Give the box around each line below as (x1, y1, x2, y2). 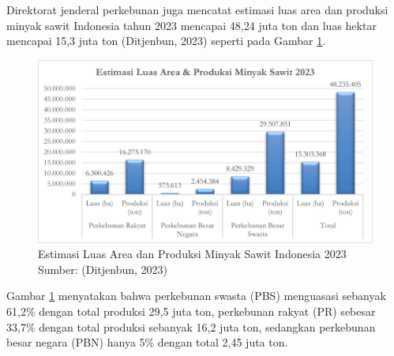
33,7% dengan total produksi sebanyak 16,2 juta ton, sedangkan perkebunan (6, 318, 376, 335)
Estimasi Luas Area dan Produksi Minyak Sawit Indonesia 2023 (38, 245, 347, 262)
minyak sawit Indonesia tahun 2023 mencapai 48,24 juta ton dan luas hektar (6, 17, 377, 33)
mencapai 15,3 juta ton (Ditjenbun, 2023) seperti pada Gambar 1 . (6, 32, 326, 49)
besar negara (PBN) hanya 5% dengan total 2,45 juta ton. (6, 334, 288, 350)
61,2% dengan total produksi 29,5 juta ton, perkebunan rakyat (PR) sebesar (6, 303, 376, 320)
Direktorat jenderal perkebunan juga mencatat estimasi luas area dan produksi (6, 2, 388, 17)
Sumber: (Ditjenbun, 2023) (38, 260, 167, 277)
